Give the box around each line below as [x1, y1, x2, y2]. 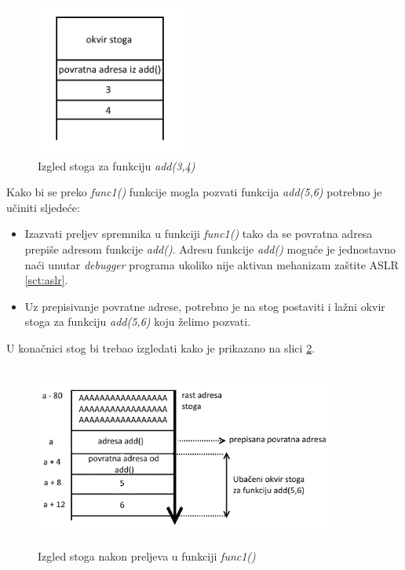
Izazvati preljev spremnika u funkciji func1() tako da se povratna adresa [24, 225, 373, 242]
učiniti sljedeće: [6, 199, 80, 215]
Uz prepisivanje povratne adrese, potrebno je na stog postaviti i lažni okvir [24, 298, 385, 314]
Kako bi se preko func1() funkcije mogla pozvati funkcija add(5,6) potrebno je [6, 184, 382, 200]
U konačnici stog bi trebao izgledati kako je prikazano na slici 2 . [6, 339, 316, 356]
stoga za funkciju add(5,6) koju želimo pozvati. [24, 313, 251, 330]
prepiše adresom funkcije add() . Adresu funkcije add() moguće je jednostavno [24, 240, 396, 257]
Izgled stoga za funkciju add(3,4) [38, 157, 195, 174]
